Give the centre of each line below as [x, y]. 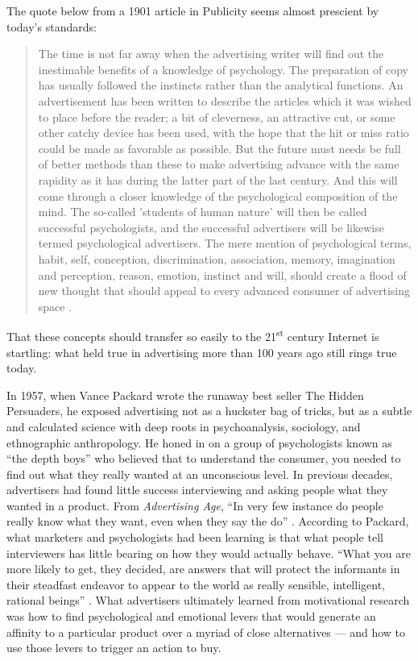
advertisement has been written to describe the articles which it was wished [225, 100]
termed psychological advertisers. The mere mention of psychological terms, [225, 243]
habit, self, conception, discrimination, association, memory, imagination [217, 258]
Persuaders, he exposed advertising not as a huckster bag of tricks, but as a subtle [209, 411]
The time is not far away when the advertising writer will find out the [211, 54]
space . [55, 306]
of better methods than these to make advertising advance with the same [219, 164]
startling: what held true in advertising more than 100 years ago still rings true [202, 352]
